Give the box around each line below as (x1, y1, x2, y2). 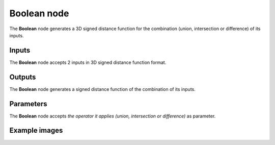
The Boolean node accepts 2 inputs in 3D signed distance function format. (9, 59, 167, 65)
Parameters (9, 100, 47, 108)
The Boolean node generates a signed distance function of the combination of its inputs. (9, 86, 196, 92)
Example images (9, 126, 63, 135)
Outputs (9, 72, 36, 81)
